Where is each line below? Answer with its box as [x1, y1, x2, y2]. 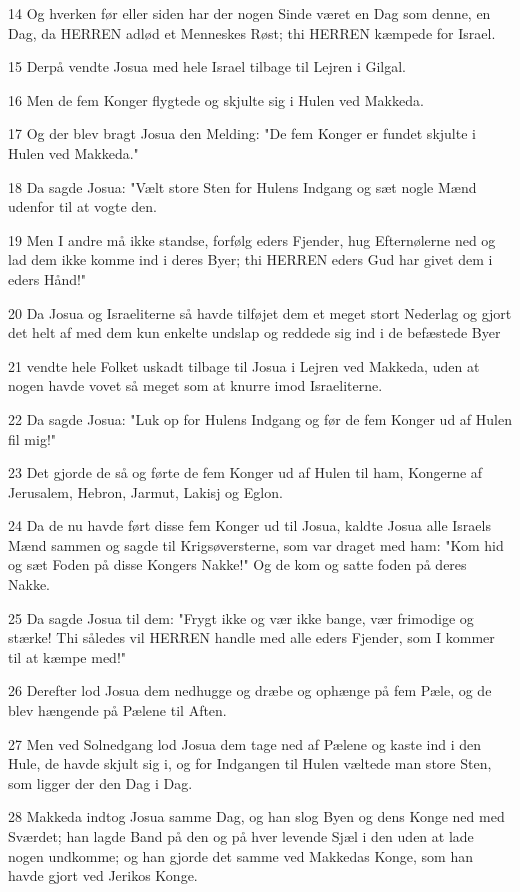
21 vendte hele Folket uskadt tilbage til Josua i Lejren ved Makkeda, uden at [8, 355, 480, 376]
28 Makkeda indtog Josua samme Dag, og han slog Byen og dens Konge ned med [8, 806, 505, 827]
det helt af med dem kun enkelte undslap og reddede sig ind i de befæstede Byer [8, 322, 501, 343]
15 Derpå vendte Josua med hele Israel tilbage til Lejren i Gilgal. [8, 56, 406, 77]
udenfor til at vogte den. [8, 196, 158, 217]
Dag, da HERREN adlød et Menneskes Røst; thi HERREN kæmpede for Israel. [8, 22, 496, 43]
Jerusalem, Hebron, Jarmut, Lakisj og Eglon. [8, 481, 283, 502]
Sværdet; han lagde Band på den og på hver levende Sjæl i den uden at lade [8, 826, 474, 846]
